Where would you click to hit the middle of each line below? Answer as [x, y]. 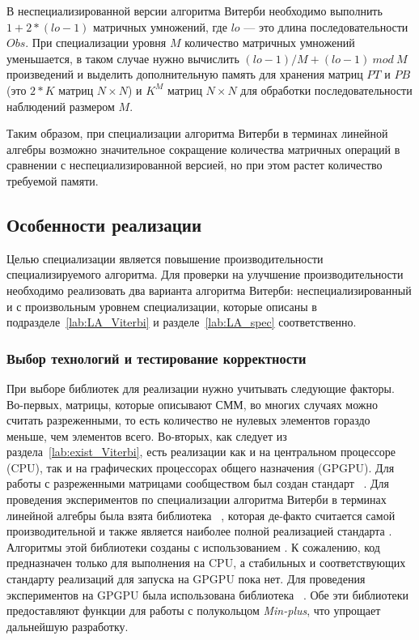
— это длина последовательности [326, 26]
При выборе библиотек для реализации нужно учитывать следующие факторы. [201, 388]
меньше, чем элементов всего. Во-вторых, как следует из [147, 435]
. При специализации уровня [96, 43]
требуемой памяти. [53, 180]
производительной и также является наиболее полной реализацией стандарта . [199, 531]
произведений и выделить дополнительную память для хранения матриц [185, 74]
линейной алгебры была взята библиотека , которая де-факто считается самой [201, 515]
